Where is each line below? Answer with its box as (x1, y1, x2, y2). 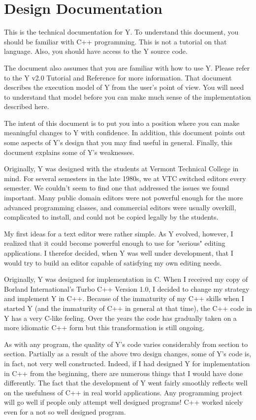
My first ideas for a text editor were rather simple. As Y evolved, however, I (4, 228, 233, 238)
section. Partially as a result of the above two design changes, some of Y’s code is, (4, 348, 252, 359)
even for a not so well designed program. (4, 406, 126, 417)
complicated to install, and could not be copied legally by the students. (4, 212, 219, 222)
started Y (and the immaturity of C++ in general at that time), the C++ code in (4, 303, 252, 313)
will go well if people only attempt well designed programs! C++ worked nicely (4, 397, 243, 407)
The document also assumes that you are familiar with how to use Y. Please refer (4, 62, 250, 73)
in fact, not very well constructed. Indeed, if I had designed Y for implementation (4, 358, 250, 368)
